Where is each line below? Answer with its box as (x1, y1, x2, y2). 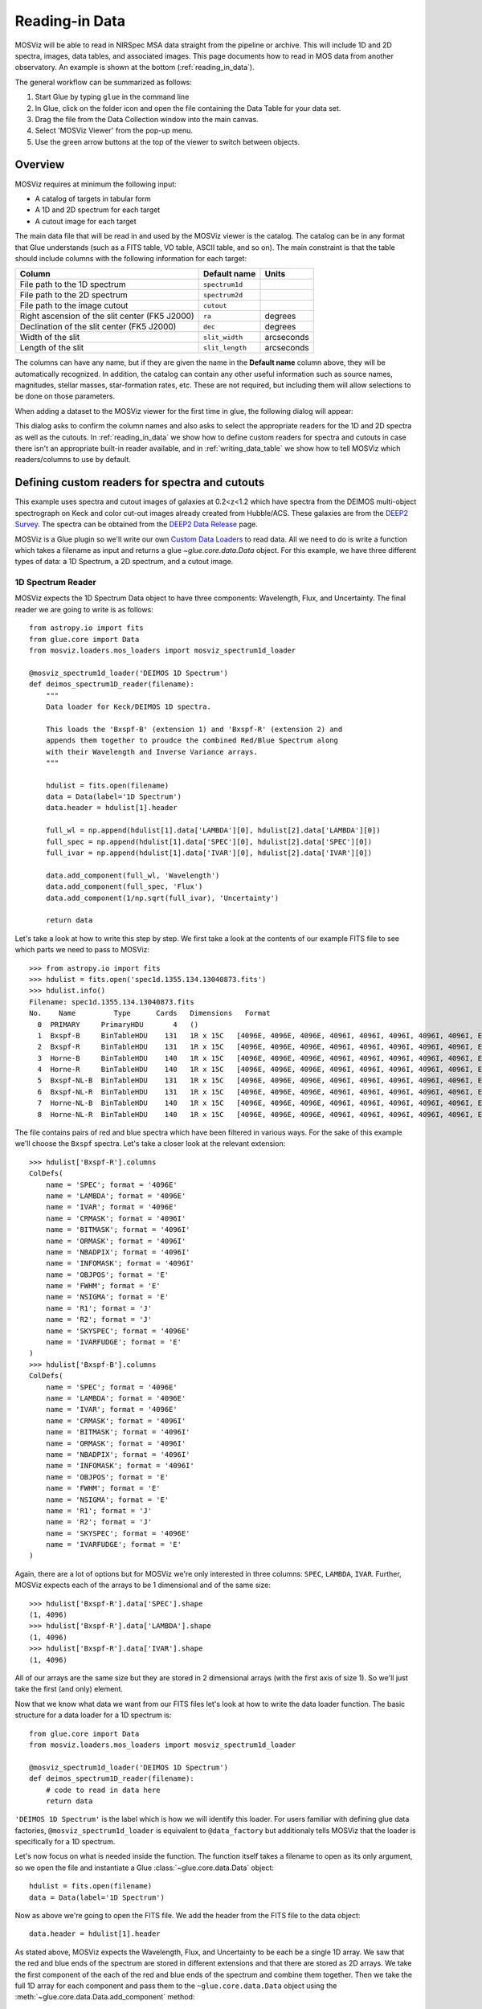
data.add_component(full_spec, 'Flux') (45, 882, 203, 891)
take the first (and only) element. (14, 1684, 124, 1694)
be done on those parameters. (14, 391, 116, 401)
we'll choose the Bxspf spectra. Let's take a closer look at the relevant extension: (14, 1139, 286, 1148)
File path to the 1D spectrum (19, 279, 126, 290)
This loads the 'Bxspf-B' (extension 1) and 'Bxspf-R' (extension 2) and (45, 724, 343, 734)
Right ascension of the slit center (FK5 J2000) (19, 310, 194, 321)
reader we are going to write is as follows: (14, 604, 154, 614)
